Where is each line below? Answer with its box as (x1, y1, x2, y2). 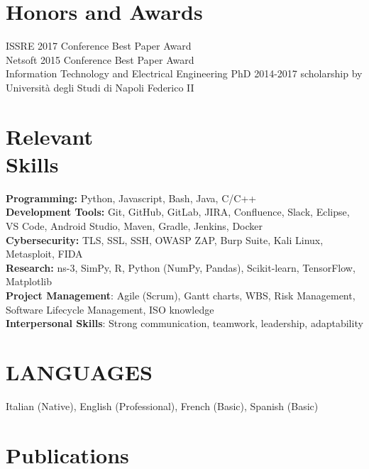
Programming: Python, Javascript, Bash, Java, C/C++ (6, 190, 257, 205)
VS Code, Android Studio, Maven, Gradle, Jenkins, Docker (6, 219, 263, 233)
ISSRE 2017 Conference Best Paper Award (6, 38, 192, 53)
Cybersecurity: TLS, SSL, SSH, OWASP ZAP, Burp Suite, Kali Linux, (6, 232, 324, 247)
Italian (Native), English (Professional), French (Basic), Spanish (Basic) (6, 398, 319, 413)
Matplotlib (6, 274, 52, 289)
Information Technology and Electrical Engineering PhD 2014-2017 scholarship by (6, 66, 363, 81)
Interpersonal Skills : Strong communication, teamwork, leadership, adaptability (6, 316, 363, 331)
